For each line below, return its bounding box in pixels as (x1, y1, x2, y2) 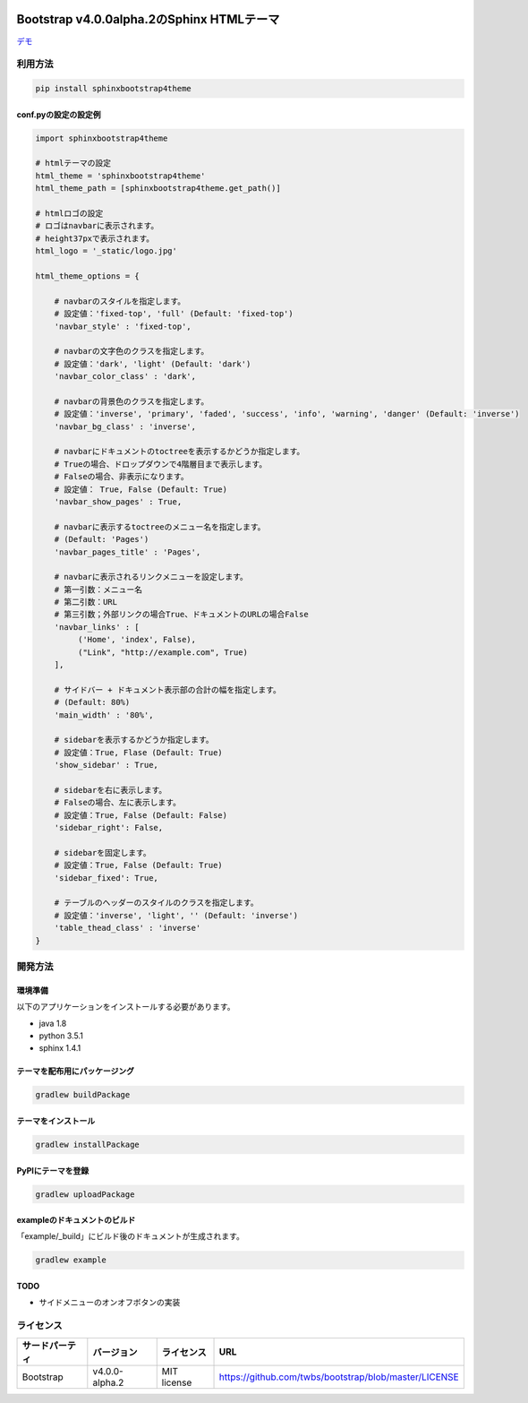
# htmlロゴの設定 (35, 208, 104, 219)
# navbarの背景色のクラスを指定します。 (54, 396, 209, 407)
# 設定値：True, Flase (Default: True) (54, 747, 223, 757)
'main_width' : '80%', (54, 710, 154, 720)
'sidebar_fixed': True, (54, 873, 158, 882)
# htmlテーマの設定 (35, 158, 112, 168)
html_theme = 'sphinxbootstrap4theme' (35, 170, 206, 181)
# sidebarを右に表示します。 (54, 785, 167, 795)
